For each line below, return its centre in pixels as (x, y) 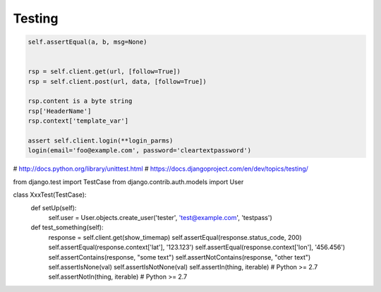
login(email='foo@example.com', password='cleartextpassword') (140, 151)
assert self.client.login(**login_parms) (101, 141)
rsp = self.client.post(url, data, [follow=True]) (117, 81)
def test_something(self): (67, 227)
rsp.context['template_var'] (78, 121)
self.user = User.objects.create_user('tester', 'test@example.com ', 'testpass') (161, 217)
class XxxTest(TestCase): (50, 195)
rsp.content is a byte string (80, 101)
